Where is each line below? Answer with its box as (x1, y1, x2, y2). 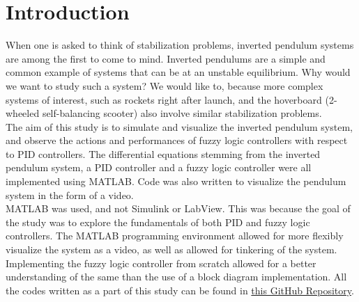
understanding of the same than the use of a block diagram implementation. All (6, 269, 347, 284)
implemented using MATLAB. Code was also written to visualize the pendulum (6, 174, 346, 189)
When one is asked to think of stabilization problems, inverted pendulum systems (6, 38, 354, 52)
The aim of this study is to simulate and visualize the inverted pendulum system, (6, 119, 353, 134)
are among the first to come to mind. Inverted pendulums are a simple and (6, 51, 326, 65)
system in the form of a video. (6, 187, 134, 202)
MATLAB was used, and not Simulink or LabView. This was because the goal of (6, 201, 351, 216)
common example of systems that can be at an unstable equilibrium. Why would (6, 65, 351, 79)
